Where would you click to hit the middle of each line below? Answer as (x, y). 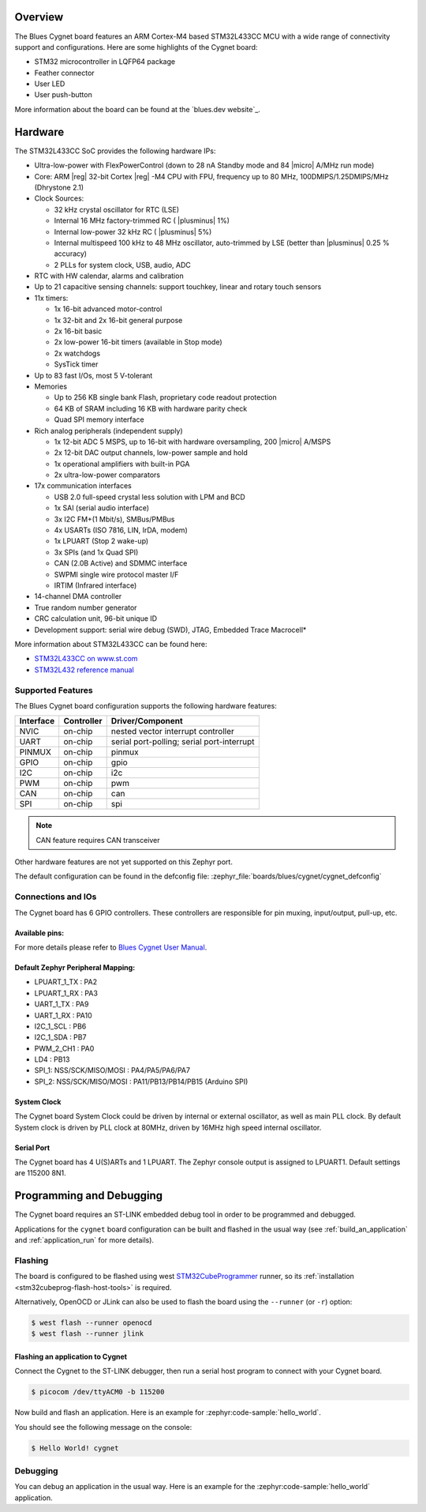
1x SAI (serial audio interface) (102, 508)
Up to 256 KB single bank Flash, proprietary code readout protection (166, 397)
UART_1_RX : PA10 (63, 1015)
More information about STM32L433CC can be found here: (111, 644)
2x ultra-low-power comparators (107, 475)
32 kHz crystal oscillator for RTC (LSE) (117, 209)
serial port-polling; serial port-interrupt (183, 742)
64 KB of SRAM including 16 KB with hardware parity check (151, 408)
